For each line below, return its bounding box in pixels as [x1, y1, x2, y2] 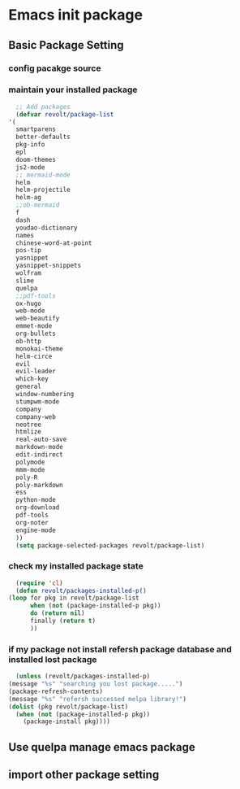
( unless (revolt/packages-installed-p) [15, 673, 151, 681]
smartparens [15, 125, 57, 133]
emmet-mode [15, 322, 53, 330]
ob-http [15, 337, 42, 345]
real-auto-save [15, 435, 67, 444]
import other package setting [8, 768, 160, 782]
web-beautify [15, 315, 60, 323]
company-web [15, 412, 57, 421]
